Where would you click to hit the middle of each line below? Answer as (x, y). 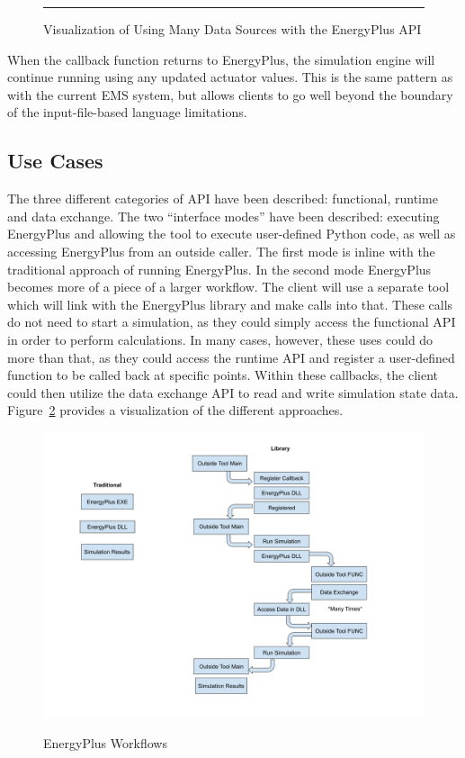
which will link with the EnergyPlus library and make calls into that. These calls (230, 304)
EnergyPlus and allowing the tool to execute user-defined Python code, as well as (232, 234)
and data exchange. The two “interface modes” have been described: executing (224, 216)
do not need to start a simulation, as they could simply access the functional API (232, 322)
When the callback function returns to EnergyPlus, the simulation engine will (221, 59)
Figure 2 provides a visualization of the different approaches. (175, 410)
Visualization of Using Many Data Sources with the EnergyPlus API (232, 29)
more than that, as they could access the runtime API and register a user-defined (231, 357)
